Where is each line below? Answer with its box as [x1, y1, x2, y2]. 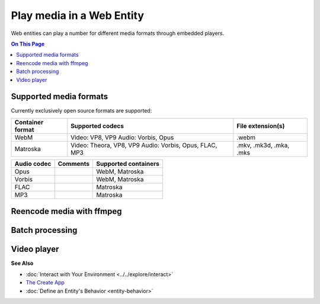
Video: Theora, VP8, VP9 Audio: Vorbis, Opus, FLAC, [70, 141, 217, 149]
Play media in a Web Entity [11, 9, 145, 22]
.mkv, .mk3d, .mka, [236, 141, 290, 149]
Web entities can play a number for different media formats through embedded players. [11, 30, 225, 37]
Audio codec [14, 159, 52, 168]
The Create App [25, 279, 65, 286]
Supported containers [95, 159, 159, 168]
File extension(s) [236, 121, 285, 130]
